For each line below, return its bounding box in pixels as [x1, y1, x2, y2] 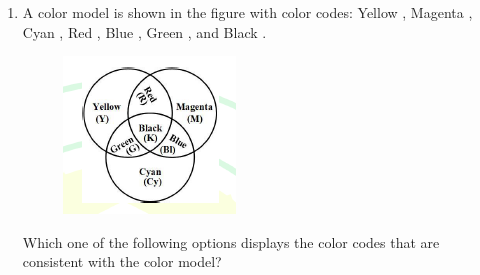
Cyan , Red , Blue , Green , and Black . [22, 21, 267, 42]
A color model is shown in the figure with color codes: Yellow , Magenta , [22, 2, 473, 22]
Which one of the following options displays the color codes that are [22, 231, 440, 252]
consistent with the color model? [22, 251, 222, 272]
